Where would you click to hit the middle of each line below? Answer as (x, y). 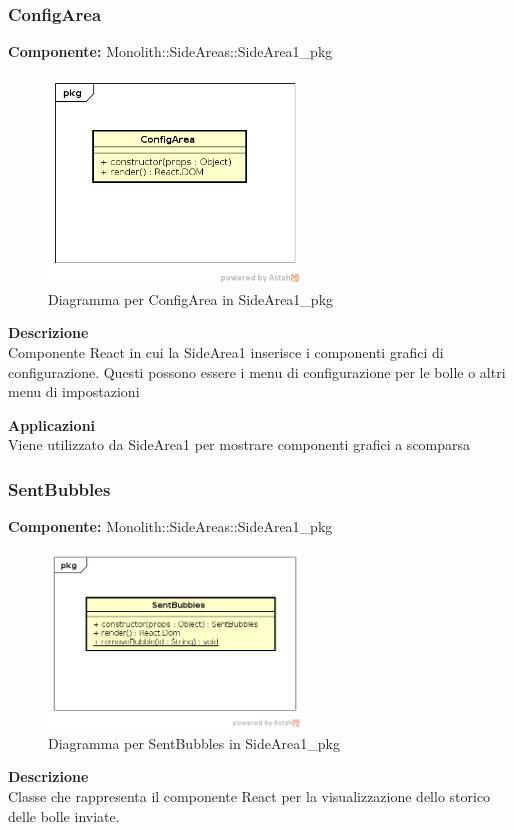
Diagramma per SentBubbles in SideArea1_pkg (194, 742)
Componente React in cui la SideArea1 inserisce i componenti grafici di (226, 352)
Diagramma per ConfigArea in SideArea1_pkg (191, 298)
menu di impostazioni (74, 391)
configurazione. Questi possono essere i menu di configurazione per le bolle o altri (257, 371)
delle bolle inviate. (64, 815)
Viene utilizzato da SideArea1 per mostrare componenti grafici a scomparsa (239, 444)
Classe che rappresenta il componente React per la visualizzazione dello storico (249, 795)
